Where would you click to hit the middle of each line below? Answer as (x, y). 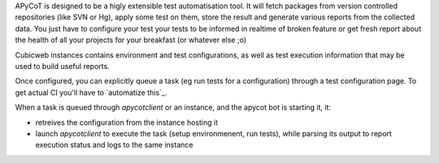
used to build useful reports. (62, 66)
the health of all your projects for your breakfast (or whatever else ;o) (131, 40)
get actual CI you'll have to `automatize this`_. (91, 92)
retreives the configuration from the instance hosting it (127, 122)
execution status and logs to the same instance (114, 145)
